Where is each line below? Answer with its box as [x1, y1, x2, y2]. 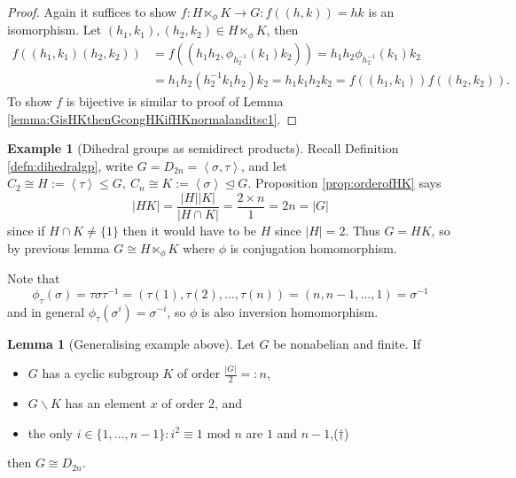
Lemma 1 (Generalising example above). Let [7, 334, 255, 352]
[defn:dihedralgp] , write [7, 156, 134, 174]
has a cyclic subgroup [42, 364, 159, 382]
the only [27, 423, 73, 442]
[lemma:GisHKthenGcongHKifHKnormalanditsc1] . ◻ [7, 109, 298, 127]
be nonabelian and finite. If [273, 334, 421, 352]
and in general [7, 302, 85, 320]
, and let [241, 156, 287, 174]
